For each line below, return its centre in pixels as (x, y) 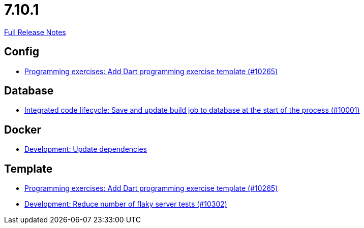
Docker (23, 129)
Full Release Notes (35, 32)
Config (22, 52)
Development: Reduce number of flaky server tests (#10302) (126, 204)
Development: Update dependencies (86, 149)
